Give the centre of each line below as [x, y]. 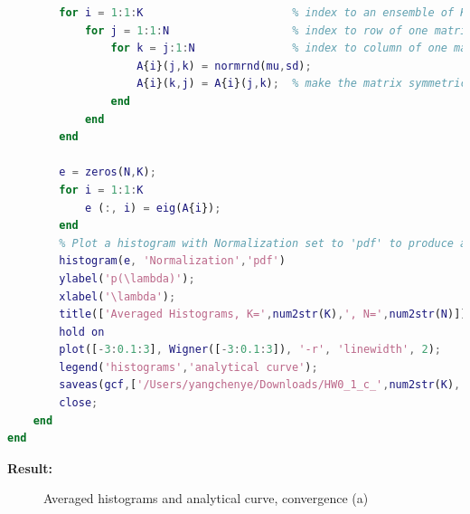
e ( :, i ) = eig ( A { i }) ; [153, 208]
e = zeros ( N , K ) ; [108, 172]
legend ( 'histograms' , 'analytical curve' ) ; [188, 367]
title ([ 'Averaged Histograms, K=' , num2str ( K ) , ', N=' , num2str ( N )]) [263, 314]
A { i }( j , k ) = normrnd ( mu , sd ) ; [224, 66]
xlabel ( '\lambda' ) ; [117, 296]
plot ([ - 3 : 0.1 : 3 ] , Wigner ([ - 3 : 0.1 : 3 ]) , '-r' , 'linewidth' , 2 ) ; [250, 350]
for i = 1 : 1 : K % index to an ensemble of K [263, 13]
